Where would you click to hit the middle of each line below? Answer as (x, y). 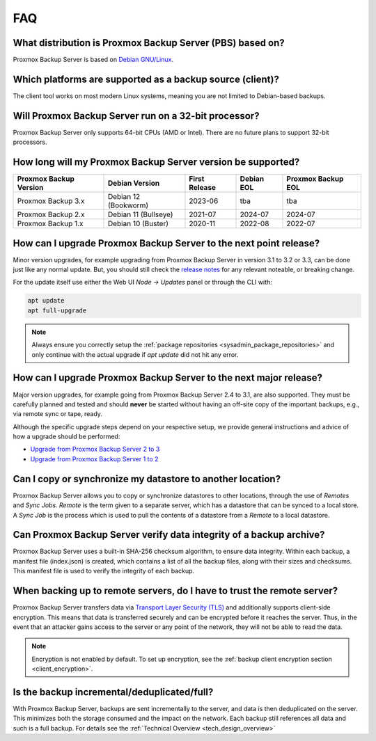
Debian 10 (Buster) (138, 224)
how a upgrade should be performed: (66, 437)
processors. (30, 142)
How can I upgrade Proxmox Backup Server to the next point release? (166, 243)
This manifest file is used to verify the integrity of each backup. (104, 571)
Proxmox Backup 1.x (50, 224)
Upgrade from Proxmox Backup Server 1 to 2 (94, 459)
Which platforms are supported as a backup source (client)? (146, 79)
